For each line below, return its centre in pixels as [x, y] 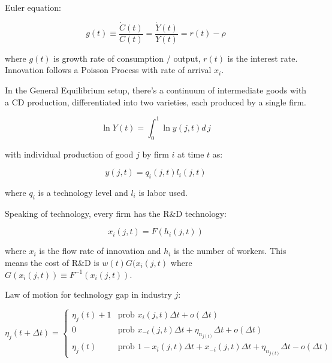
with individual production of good [69, 154]
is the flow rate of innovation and [100, 251]
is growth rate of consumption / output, [127, 58]
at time [191, 154]
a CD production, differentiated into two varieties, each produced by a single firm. [156, 102]
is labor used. [163, 192]
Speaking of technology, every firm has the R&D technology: [116, 213]
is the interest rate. [262, 58]
